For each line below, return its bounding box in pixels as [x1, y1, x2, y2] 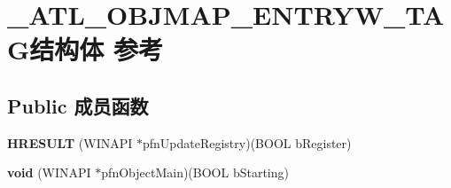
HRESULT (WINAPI [7, 133, 133, 152]
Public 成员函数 [7, 91, 149, 119]
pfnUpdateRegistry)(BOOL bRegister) [142, 133, 352, 152]
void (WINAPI [7, 163, 91, 182]
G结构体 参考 [7, 31, 164, 67]
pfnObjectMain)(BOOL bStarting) [101, 163, 289, 182]
